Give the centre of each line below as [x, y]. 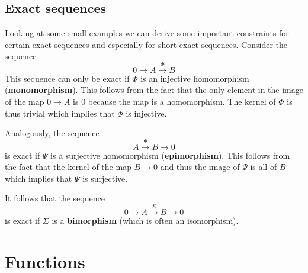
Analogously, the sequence [52, 133]
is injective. [146, 113]
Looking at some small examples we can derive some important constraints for [147, 33]
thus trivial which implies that [60, 113]
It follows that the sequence [55, 198]
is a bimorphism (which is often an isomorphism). [145, 220]
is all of [264, 167]
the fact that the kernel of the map [68, 167]
